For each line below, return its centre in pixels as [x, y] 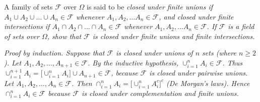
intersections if [27, 26]
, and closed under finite [196, 16]
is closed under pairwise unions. [199, 73]
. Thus [233, 62]
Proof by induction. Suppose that [54, 53]
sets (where [219, 53]
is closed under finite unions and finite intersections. [174, 36]
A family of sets [28, 6]
